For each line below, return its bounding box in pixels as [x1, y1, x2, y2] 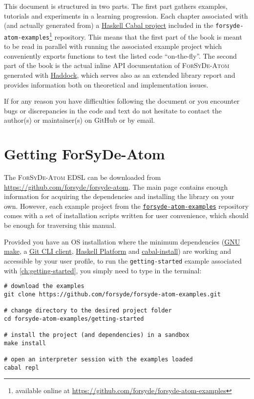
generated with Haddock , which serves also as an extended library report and [4, 69, 235, 80]
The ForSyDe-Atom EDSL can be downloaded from [4, 172, 161, 182]
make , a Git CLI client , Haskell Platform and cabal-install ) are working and [4, 246, 232, 256]
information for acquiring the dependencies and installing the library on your [4, 191, 234, 201]
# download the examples [4, 283, 85, 290]
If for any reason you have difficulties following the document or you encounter [4, 96, 240, 106]
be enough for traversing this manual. [4, 220, 116, 230]
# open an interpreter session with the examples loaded [4, 356, 193, 363]
